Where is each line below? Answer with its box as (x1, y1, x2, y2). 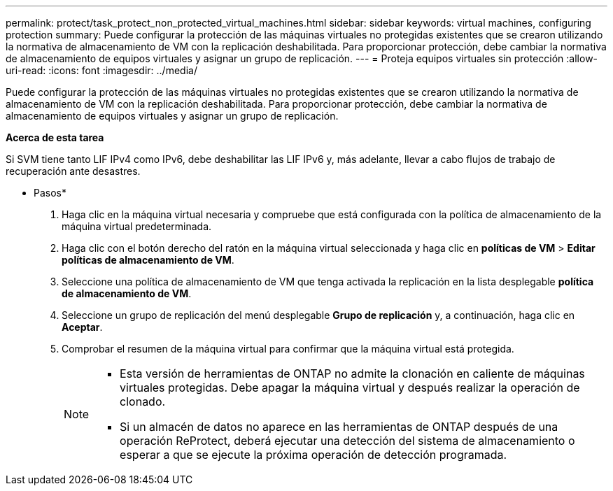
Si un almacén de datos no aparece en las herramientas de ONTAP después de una (120, 420, 558, 434)
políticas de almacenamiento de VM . (62, 254, 234, 266)
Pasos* (34, 187, 66, 199)
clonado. (120, 394, 166, 408)
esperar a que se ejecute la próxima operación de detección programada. (120, 448, 507, 462)
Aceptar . (62, 321, 103, 333)
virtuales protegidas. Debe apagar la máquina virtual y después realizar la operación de (120, 380, 580, 394)
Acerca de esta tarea (6, 131, 104, 143)
